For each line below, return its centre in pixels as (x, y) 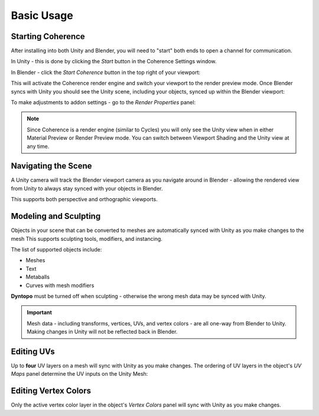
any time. (38, 146)
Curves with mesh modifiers (60, 285)
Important (40, 312)
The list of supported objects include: (56, 249)
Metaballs (38, 277)
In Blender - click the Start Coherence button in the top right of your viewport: (106, 72)
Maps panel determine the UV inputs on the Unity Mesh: (79, 374)
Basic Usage (42, 15)
